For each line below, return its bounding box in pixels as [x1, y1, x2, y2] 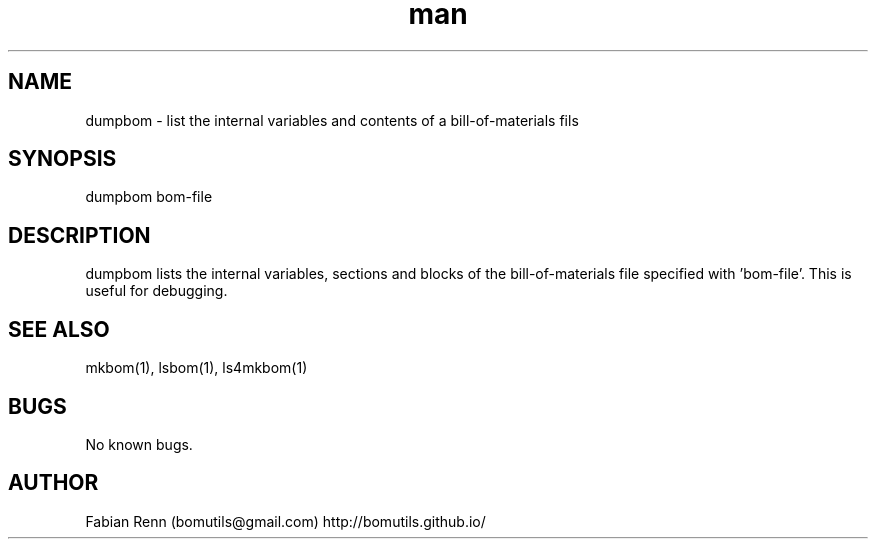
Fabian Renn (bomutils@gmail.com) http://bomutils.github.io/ [85, 512, 486, 530]
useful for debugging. [85, 282, 228, 300]
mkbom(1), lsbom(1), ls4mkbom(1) [85, 359, 308, 377]
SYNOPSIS [8, 146, 117, 172]
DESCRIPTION [8, 222, 151, 248]
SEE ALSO [8, 316, 110, 342]
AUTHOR [8, 470, 99, 496]
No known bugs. [85, 435, 193, 453]
